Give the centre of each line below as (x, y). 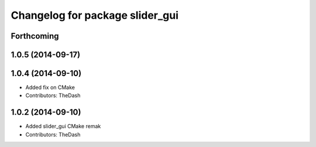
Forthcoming (35, 36)
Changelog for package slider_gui (95, 15)
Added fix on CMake (50, 87)
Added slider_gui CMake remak (63, 127)
